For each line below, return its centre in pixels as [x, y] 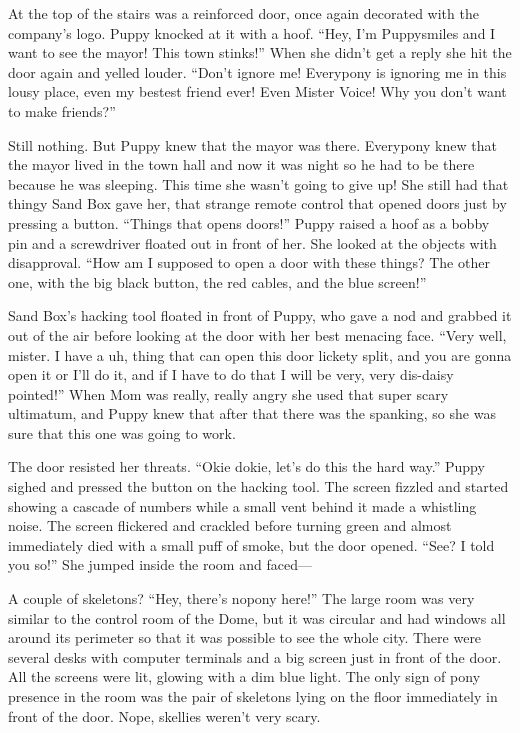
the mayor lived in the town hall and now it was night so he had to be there [241, 164]
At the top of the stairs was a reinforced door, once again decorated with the [243, 13]
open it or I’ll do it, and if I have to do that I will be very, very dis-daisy [231, 374]
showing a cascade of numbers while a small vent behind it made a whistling [242, 505]
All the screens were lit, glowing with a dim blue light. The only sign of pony [244, 676]
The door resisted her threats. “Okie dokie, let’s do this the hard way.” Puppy [246, 466]
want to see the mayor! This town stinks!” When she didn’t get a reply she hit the [260, 52]
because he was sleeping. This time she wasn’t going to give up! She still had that [258, 183]
